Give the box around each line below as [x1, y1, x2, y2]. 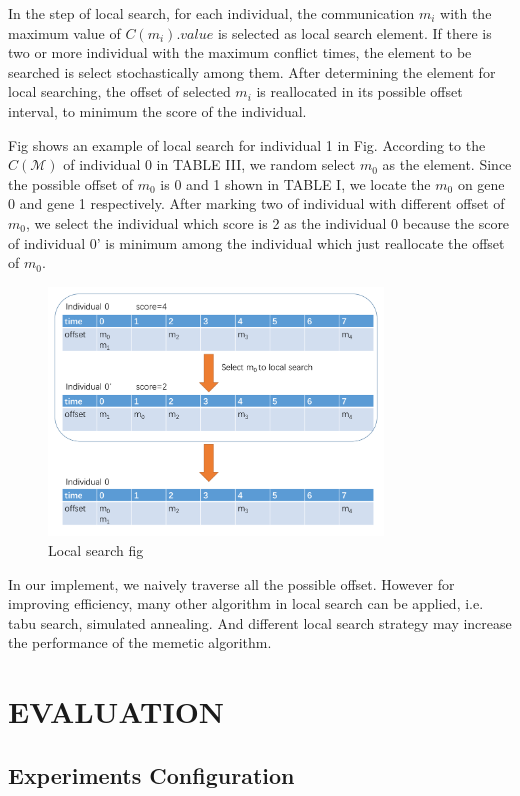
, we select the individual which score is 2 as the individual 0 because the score [25, 212, 510, 233]
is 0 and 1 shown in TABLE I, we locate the [160, 173, 431, 194]
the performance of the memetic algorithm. [8, 632, 272, 653]
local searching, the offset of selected [8, 81, 231, 102]
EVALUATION [8, 691, 225, 732]
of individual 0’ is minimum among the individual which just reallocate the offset [8, 232, 505, 253]
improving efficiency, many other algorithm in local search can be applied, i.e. [8, 593, 484, 614]
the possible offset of [8, 173, 134, 194]
